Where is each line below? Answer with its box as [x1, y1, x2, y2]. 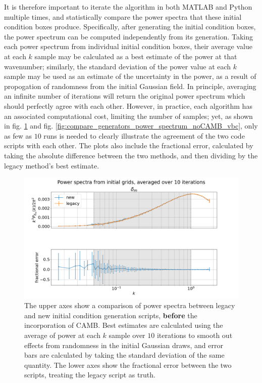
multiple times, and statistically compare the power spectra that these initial [4, 11, 242, 22]
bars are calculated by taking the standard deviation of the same [24, 350, 225, 360]
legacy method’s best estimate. [4, 160, 99, 171]
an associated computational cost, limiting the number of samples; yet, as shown [4, 110, 253, 121]
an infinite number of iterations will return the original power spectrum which [4, 91, 245, 101]
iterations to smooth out [156, 329, 233, 340]
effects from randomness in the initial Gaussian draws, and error [24, 339, 223, 350]
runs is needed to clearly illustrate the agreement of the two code [43, 130, 245, 141]
